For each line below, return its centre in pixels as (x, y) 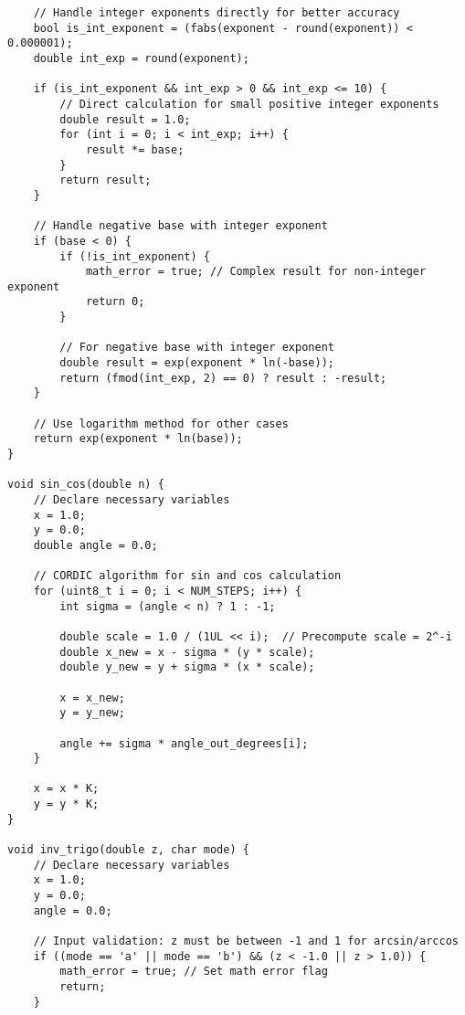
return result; (106, 180)
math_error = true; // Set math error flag (194, 972)
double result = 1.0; (125, 119)
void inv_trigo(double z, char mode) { (128, 850)
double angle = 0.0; (95, 545)
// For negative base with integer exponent (197, 348)
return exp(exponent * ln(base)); (138, 439)
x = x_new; (92, 698)
